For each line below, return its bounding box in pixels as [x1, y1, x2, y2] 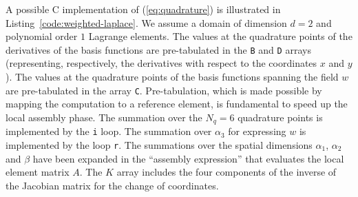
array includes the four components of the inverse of [116, 165, 337, 179]
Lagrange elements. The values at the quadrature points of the [88, 29, 352, 43]
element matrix [6, 165, 70, 179]
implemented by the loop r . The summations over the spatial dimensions [6, 137, 313, 152]
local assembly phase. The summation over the [6, 110, 202, 124]
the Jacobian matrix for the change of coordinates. [6, 178, 219, 192]
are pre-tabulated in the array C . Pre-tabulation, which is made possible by [6, 83, 322, 97]
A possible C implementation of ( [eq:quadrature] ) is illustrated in [6, 2, 281, 16]
